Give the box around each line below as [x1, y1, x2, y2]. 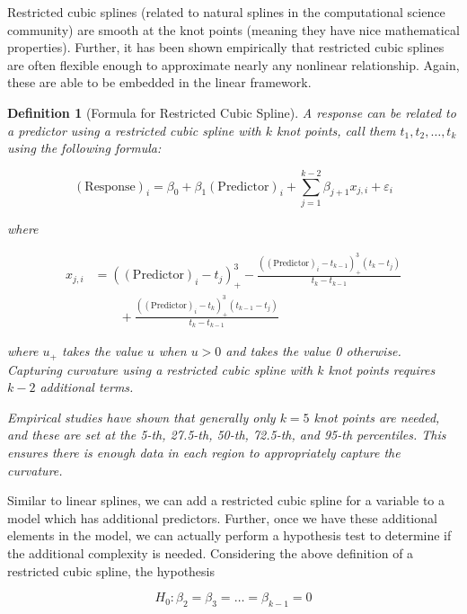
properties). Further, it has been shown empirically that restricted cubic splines [7, 38, 445, 57]
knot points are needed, [313, 407, 440, 426]
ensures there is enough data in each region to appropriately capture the [7, 443, 401, 462]
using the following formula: [7, 138, 162, 157]
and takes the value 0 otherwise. [225, 342, 401, 360]
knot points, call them [277, 120, 396, 139]
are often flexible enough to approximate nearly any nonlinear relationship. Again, [7, 55, 460, 74]
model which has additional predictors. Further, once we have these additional [7, 508, 437, 527]
